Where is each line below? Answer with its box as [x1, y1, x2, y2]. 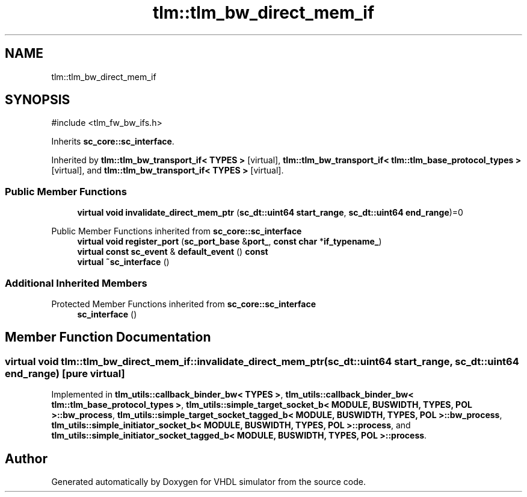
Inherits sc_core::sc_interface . [51, 136, 174, 147]
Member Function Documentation [5, 330, 211, 345]
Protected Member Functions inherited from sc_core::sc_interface [51, 298, 316, 309]
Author [5, 451, 48, 466]
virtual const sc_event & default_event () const [77, 246, 268, 257]
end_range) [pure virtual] [5, 367, 125, 380]
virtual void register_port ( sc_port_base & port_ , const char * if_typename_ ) [77, 236, 382, 247]
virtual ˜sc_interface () [77, 257, 170, 267]
